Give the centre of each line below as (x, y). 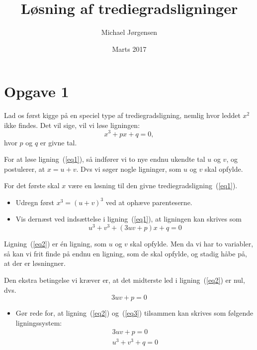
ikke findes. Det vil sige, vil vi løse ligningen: (72, 125)
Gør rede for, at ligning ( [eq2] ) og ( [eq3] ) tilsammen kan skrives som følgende (134, 313)
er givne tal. (58, 142)
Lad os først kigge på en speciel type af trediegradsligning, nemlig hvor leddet (122, 115)
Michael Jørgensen (129, 32)
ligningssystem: (39, 322)
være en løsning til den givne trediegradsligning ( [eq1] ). (153, 185)
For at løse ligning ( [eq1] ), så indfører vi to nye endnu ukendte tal (105, 159)
